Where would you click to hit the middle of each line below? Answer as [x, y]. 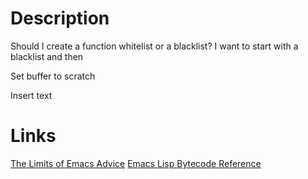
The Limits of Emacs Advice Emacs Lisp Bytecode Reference [136, 163]
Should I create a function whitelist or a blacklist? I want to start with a [154, 46]
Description [60, 18]
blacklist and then [47, 56]
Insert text [31, 95]
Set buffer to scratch [53, 76]
